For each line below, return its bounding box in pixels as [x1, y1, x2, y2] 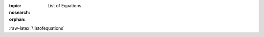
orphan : [9, 16, 26, 22]
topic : [9, 3, 22, 8]
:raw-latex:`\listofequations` [9, 25, 65, 31]
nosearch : [9, 10, 30, 16]
